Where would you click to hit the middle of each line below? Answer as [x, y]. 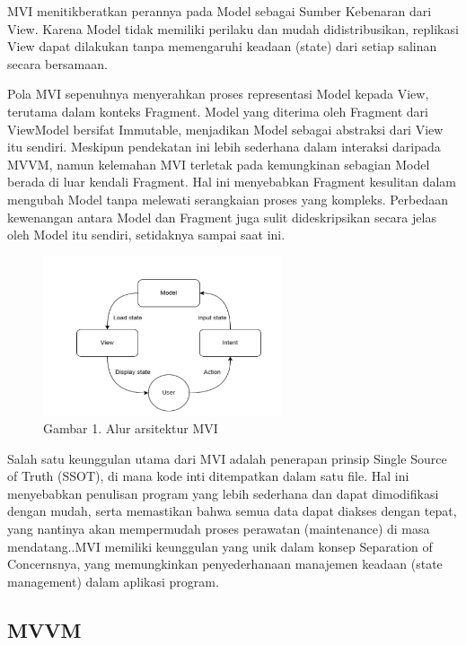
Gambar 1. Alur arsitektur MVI [131, 428]
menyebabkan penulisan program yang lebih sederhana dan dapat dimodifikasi [223, 493]
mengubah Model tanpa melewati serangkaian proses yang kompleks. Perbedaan [228, 199]
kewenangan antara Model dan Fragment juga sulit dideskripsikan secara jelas [222, 217]
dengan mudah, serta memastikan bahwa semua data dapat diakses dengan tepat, [232, 511]
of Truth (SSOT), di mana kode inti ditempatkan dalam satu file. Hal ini [208, 476]
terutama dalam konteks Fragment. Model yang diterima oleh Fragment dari [218, 111]
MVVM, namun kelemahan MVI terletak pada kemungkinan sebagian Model [219, 164]
